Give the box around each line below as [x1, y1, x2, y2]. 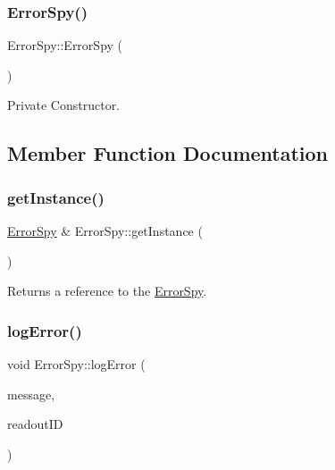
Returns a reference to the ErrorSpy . [7, 281, 207, 300]
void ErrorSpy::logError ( [7, 355, 146, 373]
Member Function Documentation [7, 139, 329, 167]
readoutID [7, 415, 63, 433]
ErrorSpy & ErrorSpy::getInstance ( [7, 222, 203, 239]
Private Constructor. [7, 96, 121, 114]
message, [7, 384, 55, 403]
